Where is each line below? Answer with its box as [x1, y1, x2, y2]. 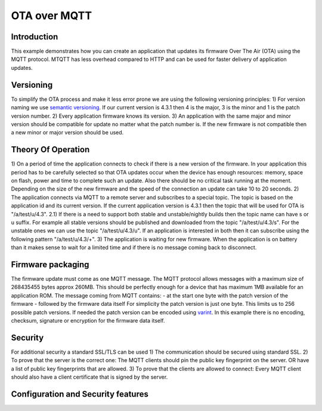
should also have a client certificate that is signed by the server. [11, 373, 168, 381]
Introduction [11, 32, 58, 42]
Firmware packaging [11, 259, 89, 269]
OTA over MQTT [11, 9, 92, 22]
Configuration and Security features [11, 389, 148, 399]
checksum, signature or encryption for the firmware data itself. [11, 317, 165, 324]
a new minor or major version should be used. [11, 129, 124, 136]
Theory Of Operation [11, 145, 90, 155]
